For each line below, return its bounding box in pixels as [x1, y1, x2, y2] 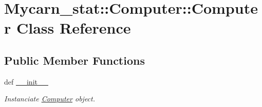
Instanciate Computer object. [4, 93, 96, 104]
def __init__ [4, 76, 48, 87]
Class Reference [16, 17, 131, 38]
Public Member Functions [4, 52, 145, 68]
